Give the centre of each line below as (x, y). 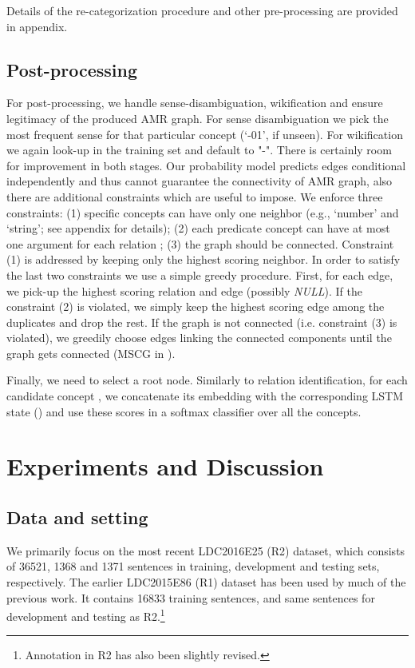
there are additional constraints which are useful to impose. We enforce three (195, 196)
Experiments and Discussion (165, 466)
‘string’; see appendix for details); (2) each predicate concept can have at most (198, 228)
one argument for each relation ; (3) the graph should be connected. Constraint (200, 243)
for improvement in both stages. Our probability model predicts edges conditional (206, 165)
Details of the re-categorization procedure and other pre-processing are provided (202, 10)
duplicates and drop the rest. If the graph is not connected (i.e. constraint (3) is (202, 322)
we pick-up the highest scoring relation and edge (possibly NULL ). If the (184, 290)
